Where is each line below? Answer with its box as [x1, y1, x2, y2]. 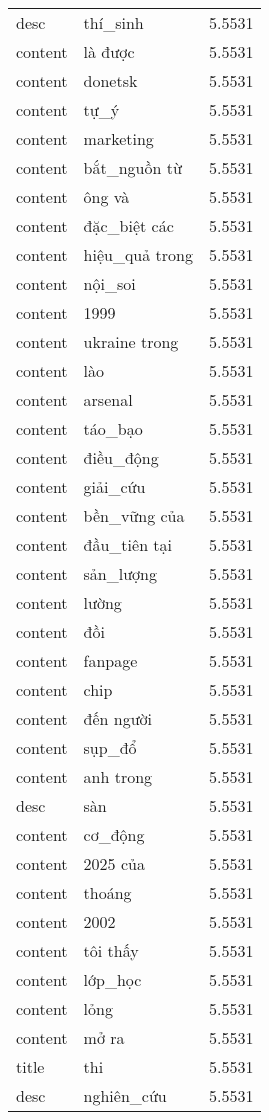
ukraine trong [83, 330, 179, 353]
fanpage [83, 649, 138, 672]
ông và [83, 185, 130, 208]
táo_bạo [83, 417, 143, 440]
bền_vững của [83, 504, 185, 527]
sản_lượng [83, 562, 158, 585]
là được [83, 40, 135, 63]
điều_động [83, 446, 159, 469]
